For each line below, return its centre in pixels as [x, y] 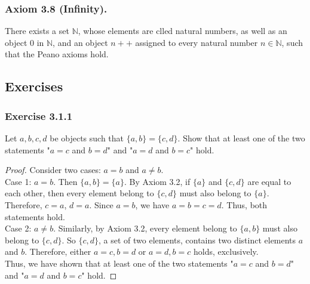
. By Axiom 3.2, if [157, 181]
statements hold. [35, 216]
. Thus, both [244, 204]
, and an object [80, 42]
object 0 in [24, 42]
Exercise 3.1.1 [39, 115]
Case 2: [18, 228]
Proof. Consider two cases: [53, 170]
